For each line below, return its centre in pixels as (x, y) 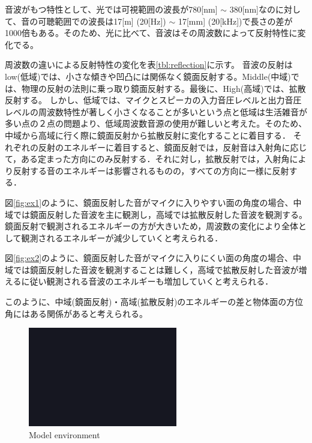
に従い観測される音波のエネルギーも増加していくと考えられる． (147, 281)
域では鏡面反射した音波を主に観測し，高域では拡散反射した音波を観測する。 (156, 214)
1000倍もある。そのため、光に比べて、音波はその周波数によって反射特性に (151, 33)
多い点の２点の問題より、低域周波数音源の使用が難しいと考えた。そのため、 (156, 123)
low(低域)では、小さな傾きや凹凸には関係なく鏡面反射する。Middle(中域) (148, 76)
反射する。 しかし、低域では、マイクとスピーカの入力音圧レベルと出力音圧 (153, 100)
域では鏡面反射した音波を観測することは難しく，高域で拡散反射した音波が (152, 269)
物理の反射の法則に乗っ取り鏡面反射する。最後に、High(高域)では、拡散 (163, 88)
